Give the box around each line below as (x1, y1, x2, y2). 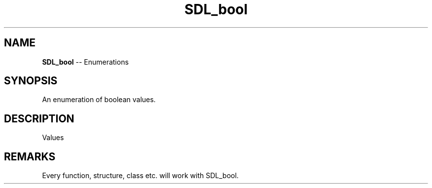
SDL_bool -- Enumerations (42, 57, 129, 66)
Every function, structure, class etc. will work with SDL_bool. (42, 171, 239, 180)
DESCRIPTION (4, 112, 74, 125)
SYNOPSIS (4, 75, 58, 87)
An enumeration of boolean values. (42, 95, 156, 104)
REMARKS (4, 150, 56, 163)
